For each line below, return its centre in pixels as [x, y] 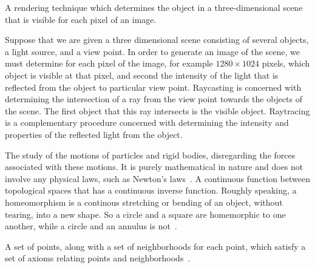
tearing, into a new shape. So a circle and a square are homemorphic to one [145, 214]
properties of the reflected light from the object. [94, 134]
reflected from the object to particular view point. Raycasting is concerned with [153, 87]
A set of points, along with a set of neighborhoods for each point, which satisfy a [155, 246]
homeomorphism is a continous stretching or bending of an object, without [144, 202]
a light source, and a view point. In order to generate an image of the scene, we [152, 51]
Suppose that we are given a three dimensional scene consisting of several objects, [157, 40]
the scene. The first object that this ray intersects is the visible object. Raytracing [157, 110]
